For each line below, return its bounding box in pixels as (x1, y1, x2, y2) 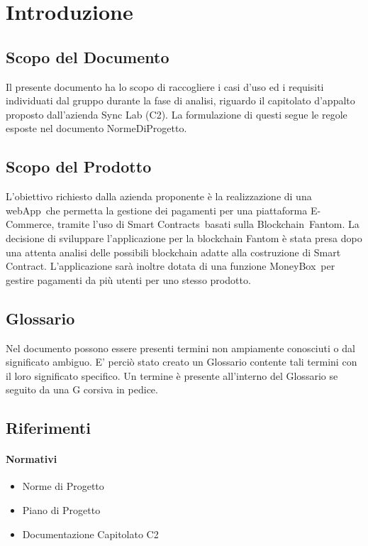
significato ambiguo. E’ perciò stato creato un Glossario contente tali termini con (6, 354, 357, 369)
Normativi (6, 452, 57, 466)
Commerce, (6, 217, 55, 231)
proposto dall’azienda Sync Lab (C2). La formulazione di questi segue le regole (6, 107, 347, 121)
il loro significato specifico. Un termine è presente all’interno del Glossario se (6, 368, 338, 383)
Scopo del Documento (6, 45, 169, 67)
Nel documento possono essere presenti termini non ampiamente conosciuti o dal (6, 340, 355, 355)
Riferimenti (6, 417, 91, 439)
